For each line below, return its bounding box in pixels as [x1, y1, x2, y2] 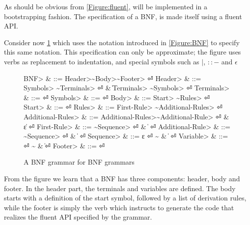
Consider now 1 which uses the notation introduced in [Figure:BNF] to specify [4, 37, 240, 47]
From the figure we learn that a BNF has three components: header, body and [4, 173, 240, 183]
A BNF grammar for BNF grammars [24, 157, 135, 167]
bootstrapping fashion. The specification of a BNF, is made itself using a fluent [4, 11, 242, 21]
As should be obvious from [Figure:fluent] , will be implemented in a [4, 1, 207, 11]
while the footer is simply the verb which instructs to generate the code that [4, 202, 234, 212]
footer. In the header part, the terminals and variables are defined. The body [4, 183, 236, 193]
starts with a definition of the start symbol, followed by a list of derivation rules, [4, 193, 247, 203]
